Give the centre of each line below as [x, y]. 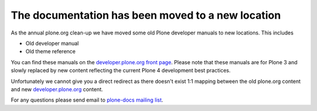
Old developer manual [52, 43]
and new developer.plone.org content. [57, 89]
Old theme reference [50, 51]
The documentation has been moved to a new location [146, 15]
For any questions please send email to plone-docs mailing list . [87, 100]
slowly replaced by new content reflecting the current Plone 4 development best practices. [121, 71]
